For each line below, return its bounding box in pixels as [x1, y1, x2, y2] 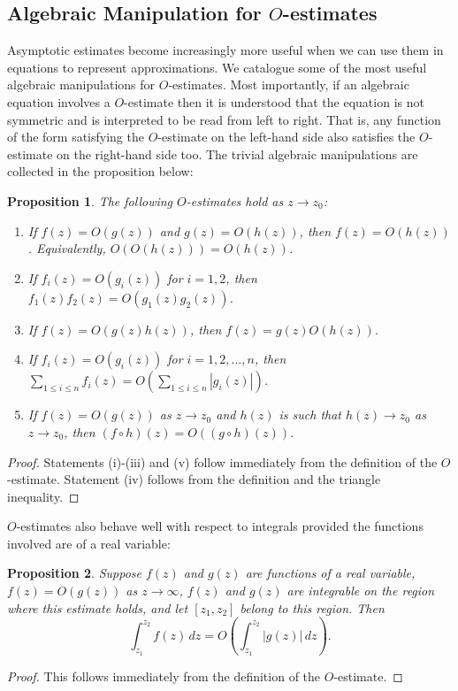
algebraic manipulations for [7, 75, 156, 94]
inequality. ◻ [7, 487, 80, 505]
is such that [279, 405, 341, 424]
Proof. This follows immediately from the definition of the [7, 666, 321, 685]
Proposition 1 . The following [7, 191, 173, 210]
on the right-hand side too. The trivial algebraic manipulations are [57, 144, 418, 163]
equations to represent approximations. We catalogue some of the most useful [7, 58, 427, 76]
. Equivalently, [27, 239, 106, 257]
